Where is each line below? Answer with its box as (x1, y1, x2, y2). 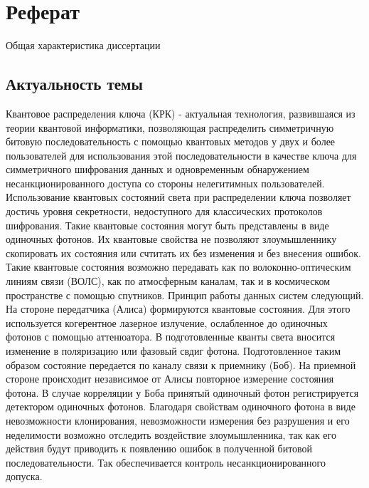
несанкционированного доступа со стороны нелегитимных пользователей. (6, 175, 325, 190)
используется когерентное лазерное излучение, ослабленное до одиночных (6, 315, 328, 330)
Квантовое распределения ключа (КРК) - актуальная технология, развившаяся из (6, 105, 355, 120)
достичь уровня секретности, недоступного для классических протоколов (6, 204, 323, 219)
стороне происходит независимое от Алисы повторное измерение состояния (6, 371, 334, 386)
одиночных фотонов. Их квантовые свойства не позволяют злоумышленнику (6, 232, 337, 246)
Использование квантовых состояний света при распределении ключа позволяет (6, 190, 351, 204)
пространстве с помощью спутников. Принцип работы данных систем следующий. (6, 287, 364, 302)
